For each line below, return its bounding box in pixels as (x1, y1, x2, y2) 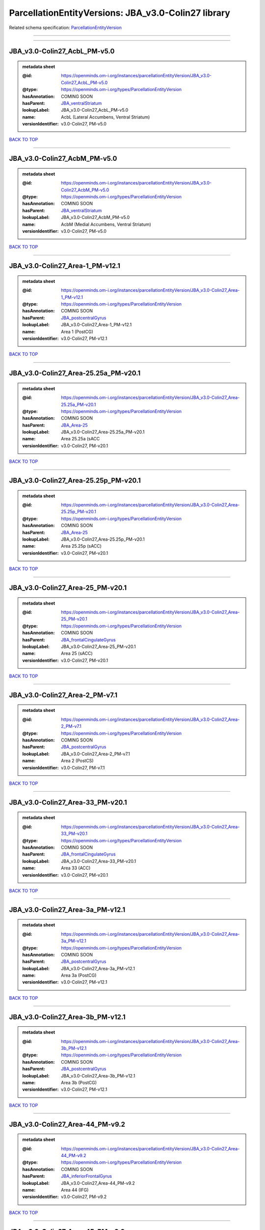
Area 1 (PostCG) (61, 329, 93, 335)
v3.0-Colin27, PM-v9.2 (61, 1194, 107, 1200)
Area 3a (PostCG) (61, 972, 97, 979)
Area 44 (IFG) (61, 1187, 89, 1193)
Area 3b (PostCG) (61, 1079, 97, 1085)
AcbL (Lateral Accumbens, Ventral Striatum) (61, 114, 150, 120)
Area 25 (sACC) (61, 650, 93, 656)
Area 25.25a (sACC (61, 436, 100, 442)
